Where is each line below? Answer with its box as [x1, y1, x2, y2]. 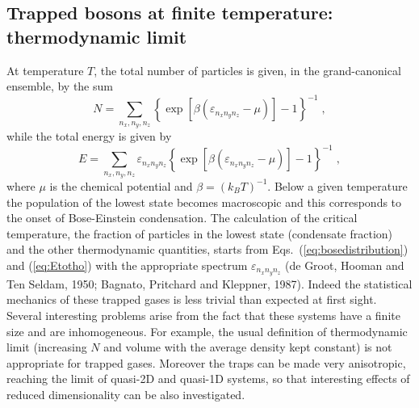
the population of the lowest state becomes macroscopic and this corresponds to [6, 193, 402, 210]
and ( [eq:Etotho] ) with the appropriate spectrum [6, 256, 248, 273]
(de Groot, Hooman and [285, 256, 404, 273]
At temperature [6, 61, 84, 78]
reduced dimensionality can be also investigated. [6, 385, 245, 402]
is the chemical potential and [49, 177, 193, 194]
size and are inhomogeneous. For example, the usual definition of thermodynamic [6, 322, 408, 339]
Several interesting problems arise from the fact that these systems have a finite [6, 306, 400, 323]
